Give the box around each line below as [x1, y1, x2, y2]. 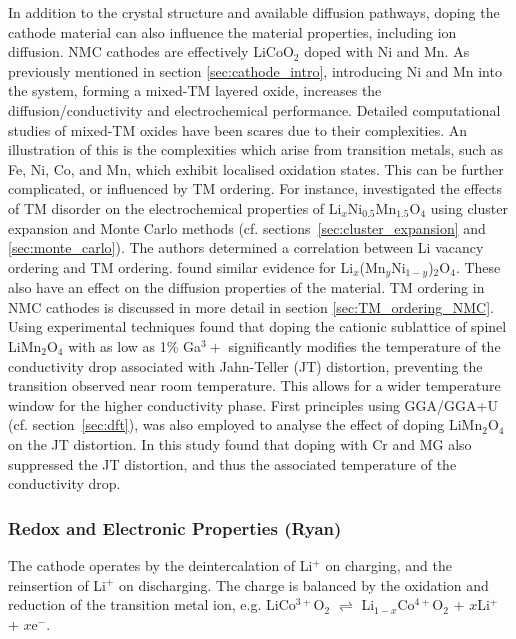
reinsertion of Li [8, 574, 106, 595]
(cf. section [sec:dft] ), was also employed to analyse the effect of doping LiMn [8, 414, 483, 435]
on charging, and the [325, 554, 452, 575]
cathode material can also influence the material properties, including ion [8, 21, 457, 42]
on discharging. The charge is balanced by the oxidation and [119, 574, 489, 595]
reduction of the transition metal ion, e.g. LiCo [8, 594, 296, 615]
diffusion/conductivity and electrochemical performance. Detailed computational [8, 99, 501, 120]
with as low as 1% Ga [68, 335, 202, 356]
